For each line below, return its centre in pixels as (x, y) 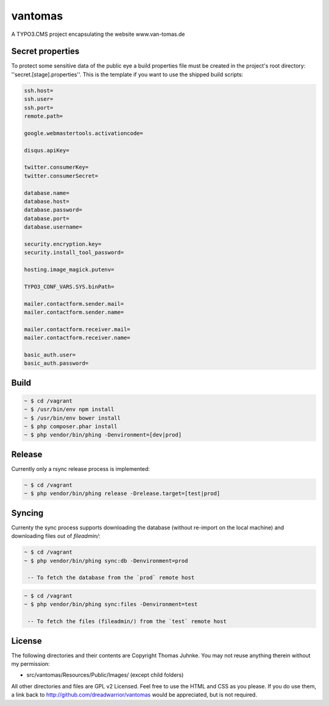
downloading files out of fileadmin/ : (56, 536)
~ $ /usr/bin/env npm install (69, 409)
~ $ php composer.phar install (71, 427)
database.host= (47, 201)
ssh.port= (39, 108)
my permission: (30, 664)
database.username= (53, 227)
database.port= (47, 218)
